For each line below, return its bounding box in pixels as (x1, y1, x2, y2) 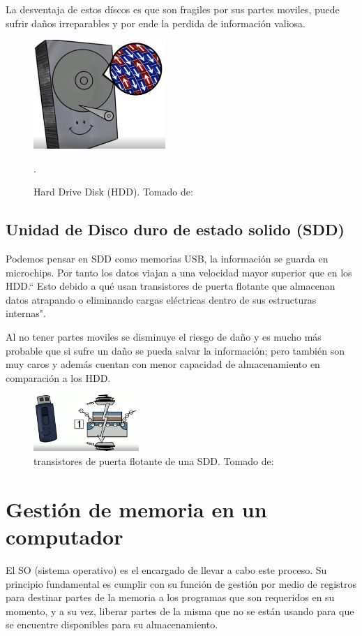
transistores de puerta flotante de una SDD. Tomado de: (33, 454, 274, 468)
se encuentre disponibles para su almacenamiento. (6, 617, 218, 632)
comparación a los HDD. (6, 370, 111, 385)
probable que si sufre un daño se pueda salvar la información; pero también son (6, 343, 345, 357)
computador (6, 522, 123, 551)
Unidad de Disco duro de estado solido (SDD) (6, 219, 345, 240)
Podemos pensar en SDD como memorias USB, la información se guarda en (6, 251, 329, 266)
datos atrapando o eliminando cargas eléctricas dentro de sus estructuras (6, 292, 317, 306)
